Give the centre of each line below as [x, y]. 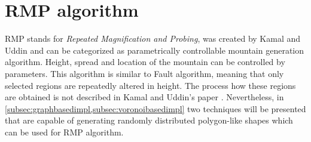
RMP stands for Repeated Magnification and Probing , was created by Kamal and [153, 38]
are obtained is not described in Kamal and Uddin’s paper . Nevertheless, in [144, 97]
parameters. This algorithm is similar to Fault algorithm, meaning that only [144, 73]
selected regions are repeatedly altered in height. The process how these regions [150, 85]
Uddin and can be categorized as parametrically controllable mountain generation [155, 50]
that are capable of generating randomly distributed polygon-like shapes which [149, 120]
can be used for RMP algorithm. [64, 132]
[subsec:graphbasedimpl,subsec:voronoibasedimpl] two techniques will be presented [155, 108]
